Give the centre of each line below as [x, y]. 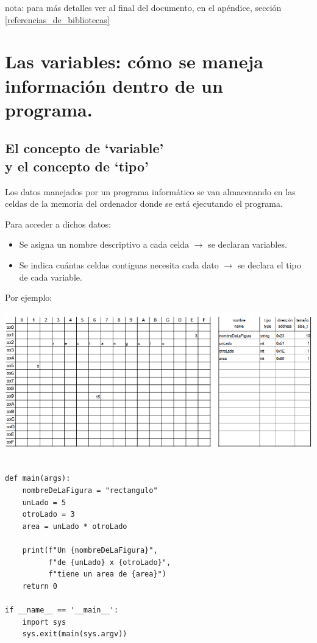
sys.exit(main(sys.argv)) [75, 634]
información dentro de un [114, 85]
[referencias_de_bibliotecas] [57, 19]
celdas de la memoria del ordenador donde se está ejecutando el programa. [144, 203]
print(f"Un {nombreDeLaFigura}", [90, 551]
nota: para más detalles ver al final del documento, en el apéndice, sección [143, 7]
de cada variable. [51, 277]
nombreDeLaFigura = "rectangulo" [90, 491]
